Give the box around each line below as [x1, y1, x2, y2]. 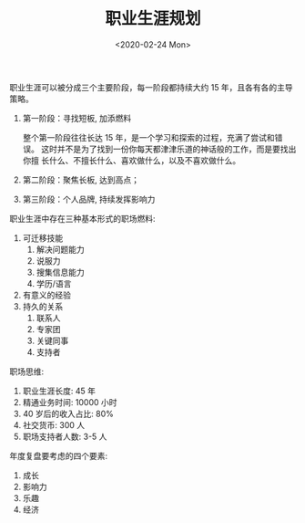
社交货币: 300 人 [22, 419, 86, 430]
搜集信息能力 [36, 267, 85, 277]
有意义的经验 [22, 289, 71, 300]
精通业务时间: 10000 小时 [22, 396, 117, 407]
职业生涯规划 [104, 8, 201, 29]
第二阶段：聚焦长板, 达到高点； [22, 174, 139, 185]
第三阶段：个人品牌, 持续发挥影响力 [22, 194, 156, 204]
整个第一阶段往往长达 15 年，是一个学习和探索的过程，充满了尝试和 [22, 131, 275, 142]
